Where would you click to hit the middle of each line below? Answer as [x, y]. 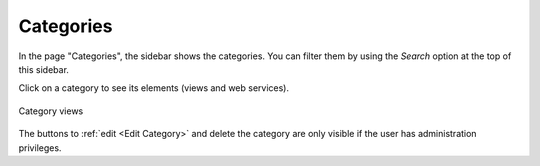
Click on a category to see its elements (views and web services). [154, 88]
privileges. [40, 147]
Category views [51, 111]
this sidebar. [44, 69]
